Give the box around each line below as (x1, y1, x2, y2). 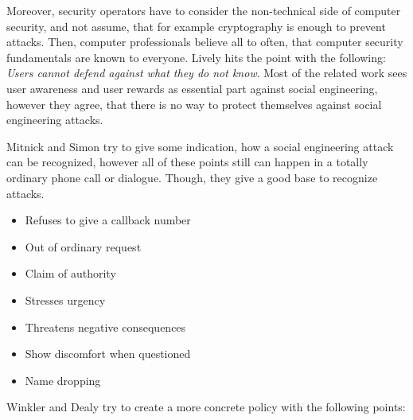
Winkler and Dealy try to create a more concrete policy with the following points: (6, 399, 406, 415)
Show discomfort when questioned (25, 345, 191, 362)
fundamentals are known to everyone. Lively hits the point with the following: (6, 49, 386, 65)
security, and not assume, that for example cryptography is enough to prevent (6, 17, 386, 34)
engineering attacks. (6, 111, 103, 128)
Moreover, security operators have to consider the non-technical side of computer (6, 2, 401, 18)
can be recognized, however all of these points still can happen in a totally (6, 154, 368, 170)
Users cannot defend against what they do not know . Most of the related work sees (6, 64, 407, 81)
